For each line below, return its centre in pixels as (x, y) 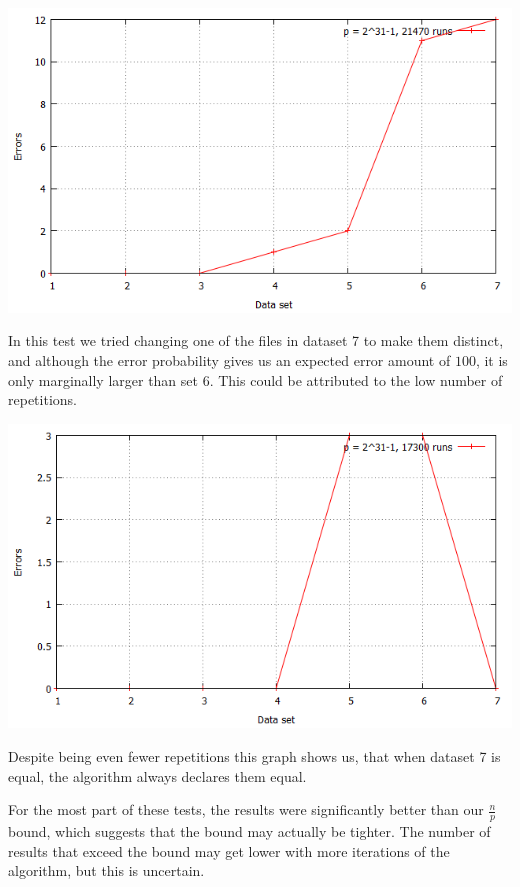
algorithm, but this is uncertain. (106, 870)
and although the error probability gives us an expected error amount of (229, 359)
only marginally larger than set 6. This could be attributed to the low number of (255, 379)
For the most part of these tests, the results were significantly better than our (246, 809)
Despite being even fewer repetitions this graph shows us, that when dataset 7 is (254, 756)
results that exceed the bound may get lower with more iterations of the (229, 850)
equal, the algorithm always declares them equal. (157, 775)
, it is (491, 359)
